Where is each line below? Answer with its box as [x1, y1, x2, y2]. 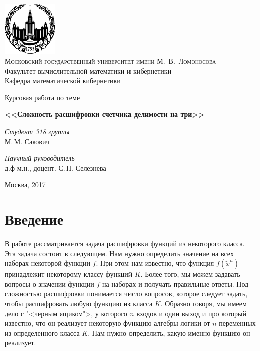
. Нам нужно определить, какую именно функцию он [88, 327, 250, 338]
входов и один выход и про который [136, 308, 246, 318]
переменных [219, 318, 256, 328]
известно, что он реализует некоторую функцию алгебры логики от [5, 318, 210, 328]
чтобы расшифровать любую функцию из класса [5, 298, 153, 308]
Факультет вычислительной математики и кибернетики [5, 65, 172, 76]
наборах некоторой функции [5, 258, 90, 268]
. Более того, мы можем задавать [140, 269, 240, 279]
